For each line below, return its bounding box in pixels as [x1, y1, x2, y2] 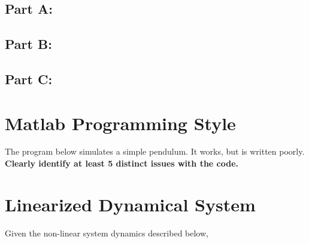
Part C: [5, 69, 53, 88]
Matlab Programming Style [5, 110, 236, 135]
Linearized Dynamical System [5, 192, 256, 216]
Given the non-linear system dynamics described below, [5, 226, 208, 239]
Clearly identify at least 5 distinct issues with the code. [5, 157, 239, 170]
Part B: [5, 35, 52, 53]
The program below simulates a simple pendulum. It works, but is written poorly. [5, 145, 305, 158]
